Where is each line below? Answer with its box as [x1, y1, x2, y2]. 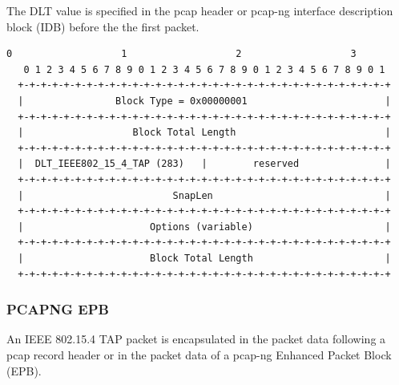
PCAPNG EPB [6, 299, 109, 319]
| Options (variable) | [18, 221, 391, 233]
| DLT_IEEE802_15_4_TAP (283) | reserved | [18, 158, 391, 170]
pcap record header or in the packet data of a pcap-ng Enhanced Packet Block [6, 346, 392, 363]
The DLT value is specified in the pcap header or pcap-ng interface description [6, 2, 393, 18]
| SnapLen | [18, 189, 391, 201]
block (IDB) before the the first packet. [6, 18, 199, 34]
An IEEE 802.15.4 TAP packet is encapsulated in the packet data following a [6, 330, 386, 347]
